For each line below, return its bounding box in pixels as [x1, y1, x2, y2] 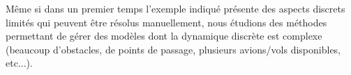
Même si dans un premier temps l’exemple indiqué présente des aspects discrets [6, 1, 345, 15]
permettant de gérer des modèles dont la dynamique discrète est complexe [6, 28, 322, 43]
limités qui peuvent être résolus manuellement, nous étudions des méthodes [6, 15, 327, 29]
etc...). [6, 56, 33, 70]
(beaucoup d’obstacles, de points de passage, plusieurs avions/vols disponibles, [6, 42, 341, 56]
